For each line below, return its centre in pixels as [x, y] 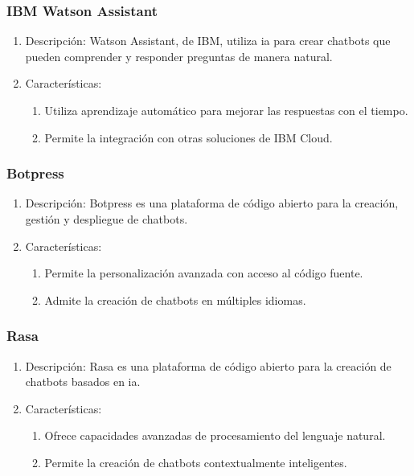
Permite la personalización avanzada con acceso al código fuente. [204, 273]
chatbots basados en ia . [83, 382]
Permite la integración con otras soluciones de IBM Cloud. [189, 137]
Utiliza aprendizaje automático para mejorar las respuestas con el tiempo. [226, 110]
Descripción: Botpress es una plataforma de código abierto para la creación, [212, 203]
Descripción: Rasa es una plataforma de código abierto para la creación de [208, 365]
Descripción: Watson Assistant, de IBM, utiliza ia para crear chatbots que [208, 41]
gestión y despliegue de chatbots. [107, 219]
